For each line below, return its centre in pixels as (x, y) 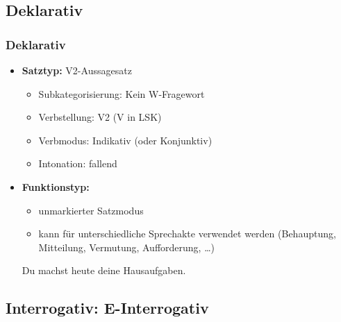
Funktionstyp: (56, 186)
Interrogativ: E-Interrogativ (107, 308)
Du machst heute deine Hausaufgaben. (104, 270)
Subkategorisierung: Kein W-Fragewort (122, 93)
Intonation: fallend (78, 163)
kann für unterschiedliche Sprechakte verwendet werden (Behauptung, (187, 234)
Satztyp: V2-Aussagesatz (77, 70)
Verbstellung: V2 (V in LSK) (100, 117)
